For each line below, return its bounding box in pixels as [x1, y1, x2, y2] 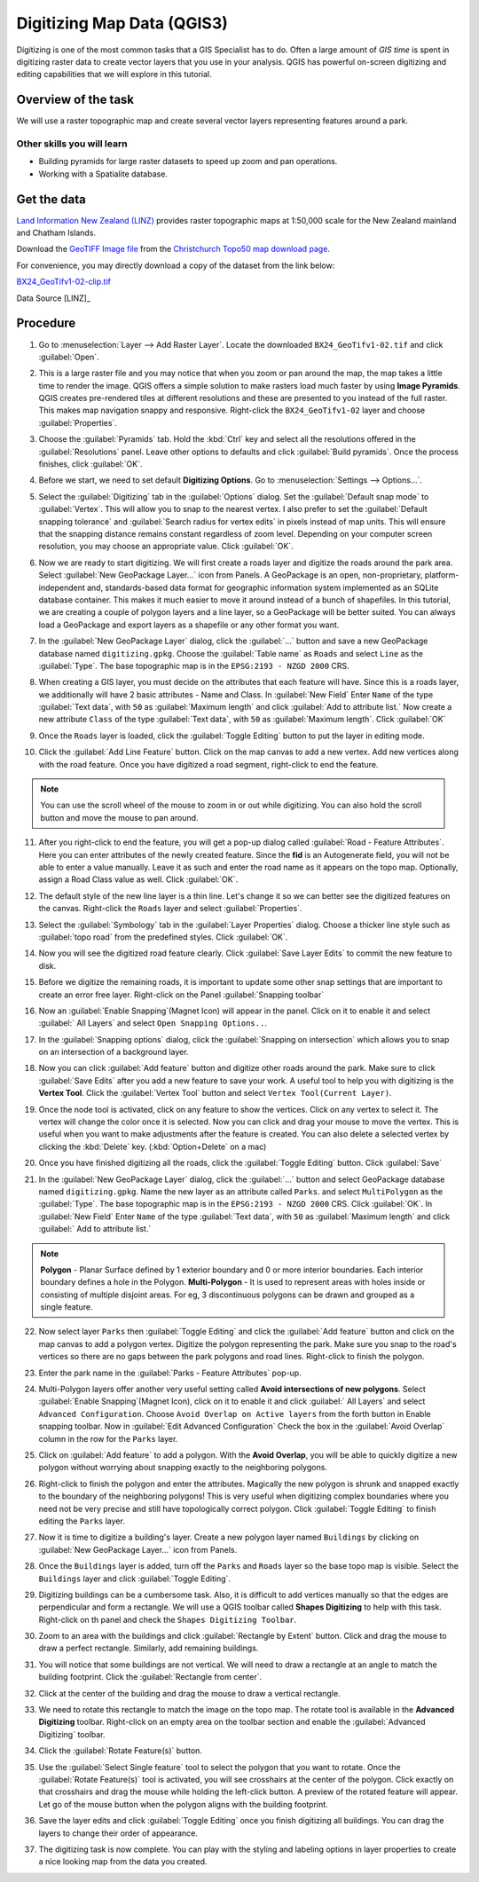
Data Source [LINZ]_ [16, 293, 90, 303]
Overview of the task [16, 92, 135, 107]
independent [38, 582, 85, 593]
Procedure [16, 316, 76, 331]
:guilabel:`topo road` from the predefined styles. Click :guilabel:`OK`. [38, 932, 288, 942]
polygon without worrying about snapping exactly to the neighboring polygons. [38, 1462, 328, 1473]
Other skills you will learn [16, 138, 128, 150]
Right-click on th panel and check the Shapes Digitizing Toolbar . [38, 1614, 297, 1625]
